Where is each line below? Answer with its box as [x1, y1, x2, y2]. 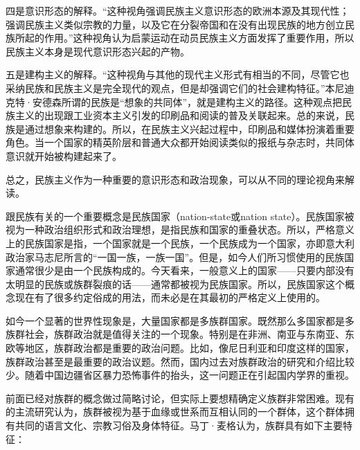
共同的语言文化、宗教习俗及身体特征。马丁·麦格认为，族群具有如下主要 [15, 418, 343, 433]
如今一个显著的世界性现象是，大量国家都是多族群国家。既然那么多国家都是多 [6, 313, 354, 327]
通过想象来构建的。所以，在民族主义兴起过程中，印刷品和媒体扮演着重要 [24, 121, 354, 136]
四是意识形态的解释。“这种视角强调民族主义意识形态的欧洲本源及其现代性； [6, 3, 350, 17]
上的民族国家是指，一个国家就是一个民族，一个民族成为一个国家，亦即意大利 [6, 235, 354, 250]
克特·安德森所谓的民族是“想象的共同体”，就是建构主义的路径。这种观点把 [6, 94, 343, 109]
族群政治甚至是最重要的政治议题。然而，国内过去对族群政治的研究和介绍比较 [6, 354, 354, 368]
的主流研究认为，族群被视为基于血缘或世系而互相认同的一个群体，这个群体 [6, 404, 345, 419]
